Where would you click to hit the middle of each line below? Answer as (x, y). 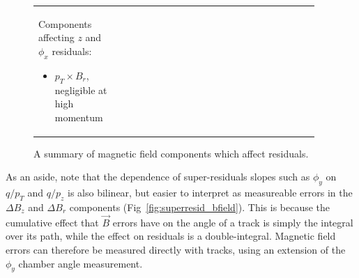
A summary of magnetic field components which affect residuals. (171, 153)
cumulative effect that (52, 222)
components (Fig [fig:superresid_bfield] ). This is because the (200, 207)
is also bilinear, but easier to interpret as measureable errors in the (210, 193)
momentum (79, 117)
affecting (56, 37)
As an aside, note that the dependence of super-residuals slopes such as (158, 177)
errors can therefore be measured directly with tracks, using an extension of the (176, 249)
